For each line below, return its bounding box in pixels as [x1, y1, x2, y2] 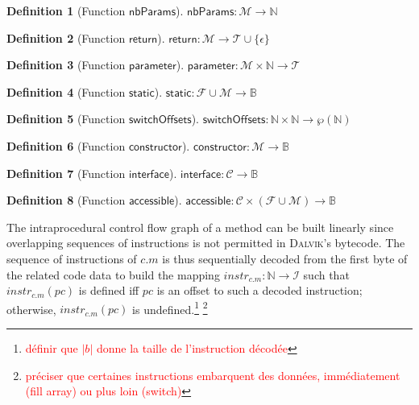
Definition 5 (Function [6, 110, 126, 127]
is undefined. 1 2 [132, 298, 208, 317]
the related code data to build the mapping [6, 266, 220, 283]
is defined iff [78, 282, 139, 299]
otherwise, [6, 300, 56, 317]
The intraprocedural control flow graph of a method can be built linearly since [6, 218, 394, 235]
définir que [25, 339, 78, 356]
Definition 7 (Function [6, 164, 126, 181]
